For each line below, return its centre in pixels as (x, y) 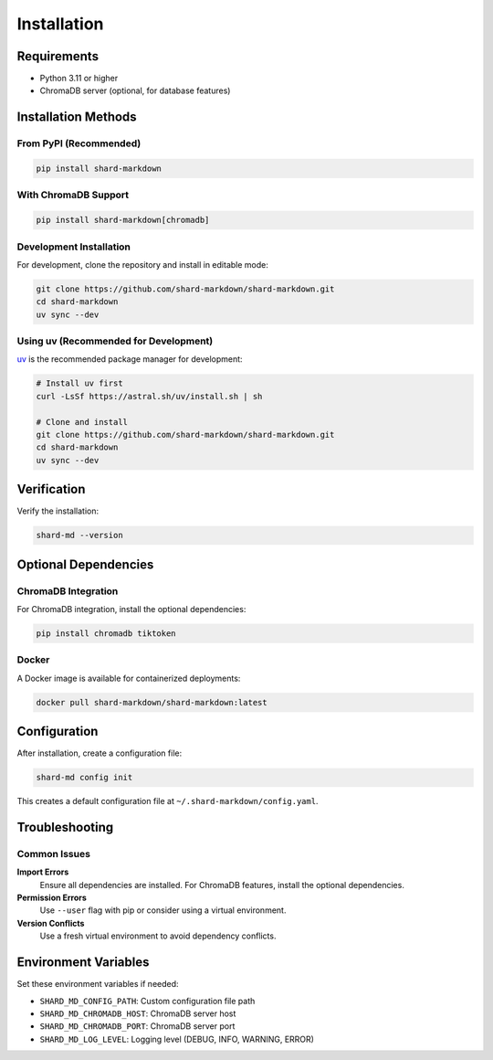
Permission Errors (52, 898)
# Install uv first (79, 383)
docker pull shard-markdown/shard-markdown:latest (152, 702)
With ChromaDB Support (73, 195)
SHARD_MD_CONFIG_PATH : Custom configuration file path (147, 1001)
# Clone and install (82, 422)
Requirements (58, 56)
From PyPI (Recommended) (79, 143)
